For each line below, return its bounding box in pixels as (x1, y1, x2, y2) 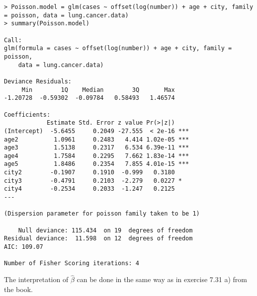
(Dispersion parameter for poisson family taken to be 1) (4, 210, 200, 218)
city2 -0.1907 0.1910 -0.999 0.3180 (4, 169, 175, 176)
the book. (4, 284, 33, 294)
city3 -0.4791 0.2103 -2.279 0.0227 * (4, 177, 182, 184)
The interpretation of (4, 274, 69, 285)
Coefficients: (4, 111, 51, 118)
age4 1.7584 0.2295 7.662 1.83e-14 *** (4, 152, 189, 159)
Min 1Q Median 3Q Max (21, 86, 175, 93)
